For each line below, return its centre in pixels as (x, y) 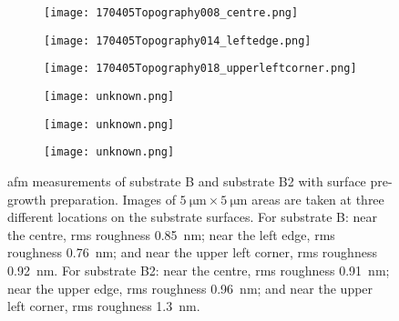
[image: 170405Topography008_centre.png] (171, 13)
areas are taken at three (318, 199)
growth (27, 199)
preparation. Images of (113, 199)
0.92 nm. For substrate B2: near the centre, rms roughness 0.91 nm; (199, 270)
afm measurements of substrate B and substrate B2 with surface (187, 181)
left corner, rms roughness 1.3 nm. (104, 306)
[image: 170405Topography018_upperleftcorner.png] (200, 69)
